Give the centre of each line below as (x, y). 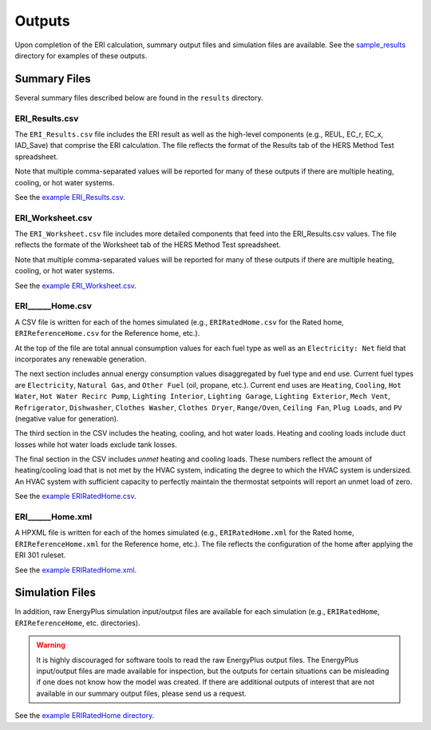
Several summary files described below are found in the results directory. (139, 98)
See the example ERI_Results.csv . (70, 197)
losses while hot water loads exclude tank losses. (96, 445)
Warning (51, 645)
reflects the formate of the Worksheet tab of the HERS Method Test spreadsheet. (148, 245)
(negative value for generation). (67, 418)
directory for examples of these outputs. (81, 55)
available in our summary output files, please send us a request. (141, 693)
